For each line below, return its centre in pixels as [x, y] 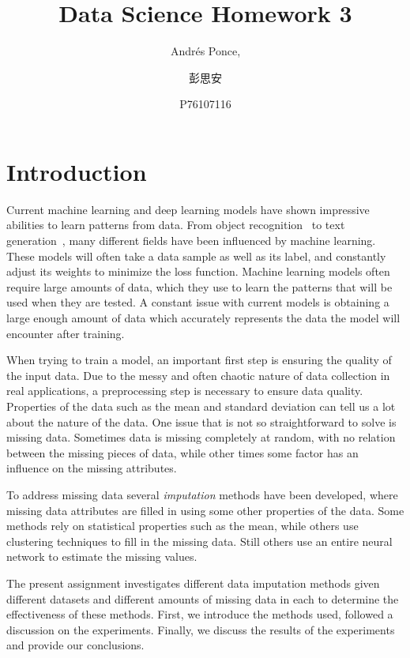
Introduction [77, 171]
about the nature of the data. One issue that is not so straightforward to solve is [201, 421]
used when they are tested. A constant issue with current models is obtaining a [198, 302]
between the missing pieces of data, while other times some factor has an [182, 452]
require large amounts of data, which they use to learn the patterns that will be [199, 286]
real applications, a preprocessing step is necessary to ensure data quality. [185, 391]
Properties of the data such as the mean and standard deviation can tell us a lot [201, 406]
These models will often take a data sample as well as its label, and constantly [196, 256]
